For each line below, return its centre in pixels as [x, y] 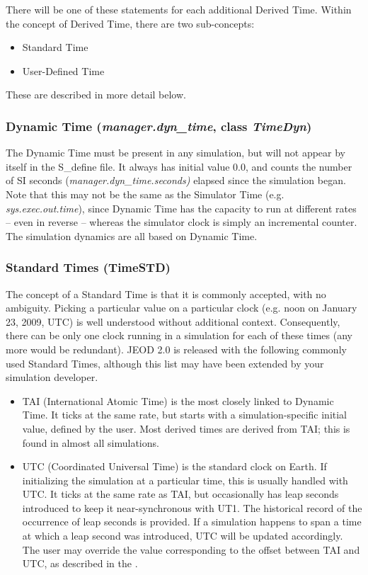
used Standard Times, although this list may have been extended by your [165, 363]
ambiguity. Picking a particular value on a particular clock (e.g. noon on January [182, 308]
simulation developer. [52, 377]
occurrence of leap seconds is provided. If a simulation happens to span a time [192, 522]
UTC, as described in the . [80, 563]
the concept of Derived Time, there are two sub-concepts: [130, 23]
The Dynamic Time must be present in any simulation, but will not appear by [176, 153]
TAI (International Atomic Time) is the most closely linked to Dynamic [178, 400]
